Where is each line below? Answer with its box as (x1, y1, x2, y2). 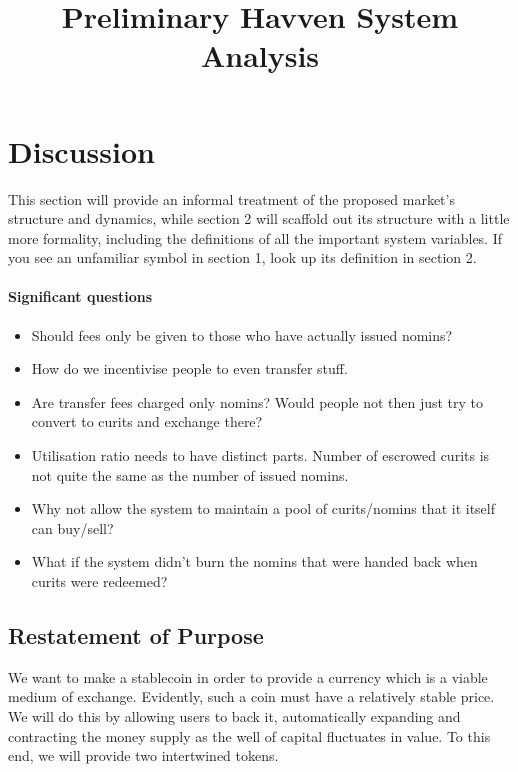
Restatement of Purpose (8, 620, 264, 650)
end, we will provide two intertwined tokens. (8, 745, 279, 766)
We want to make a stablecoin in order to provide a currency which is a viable (8, 666, 488, 687)
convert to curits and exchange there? (31, 411, 263, 432)
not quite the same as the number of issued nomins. (31, 464, 349, 485)
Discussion (8, 130, 155, 171)
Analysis (200, 35, 320, 76)
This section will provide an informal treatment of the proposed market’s (8, 188, 455, 209)
